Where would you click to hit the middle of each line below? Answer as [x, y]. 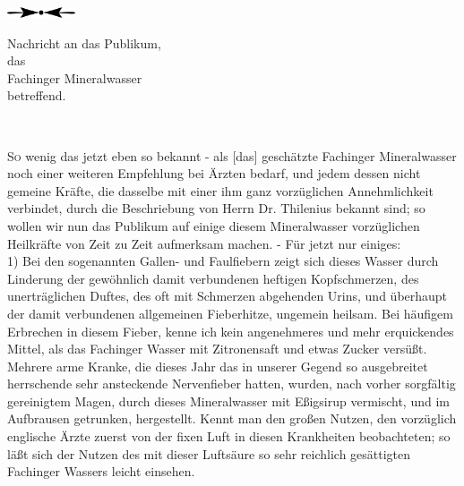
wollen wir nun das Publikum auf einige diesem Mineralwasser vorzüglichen [214, 225]
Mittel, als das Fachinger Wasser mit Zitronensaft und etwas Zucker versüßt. [217, 349]
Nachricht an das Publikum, [84, 43]
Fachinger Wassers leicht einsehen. [101, 471]
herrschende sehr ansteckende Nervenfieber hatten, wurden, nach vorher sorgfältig [232, 384]
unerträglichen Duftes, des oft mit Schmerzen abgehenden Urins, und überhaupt [228, 296]
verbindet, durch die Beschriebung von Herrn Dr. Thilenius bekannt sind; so [216, 208]
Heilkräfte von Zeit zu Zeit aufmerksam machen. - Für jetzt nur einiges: [204, 243]
